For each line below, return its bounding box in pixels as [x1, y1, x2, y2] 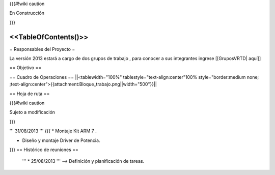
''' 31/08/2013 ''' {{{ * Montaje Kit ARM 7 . [9, 128, 97, 134]
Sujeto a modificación [9, 109, 56, 115]
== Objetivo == [9, 65, 42, 71]
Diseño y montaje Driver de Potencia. [22, 137, 100, 143]
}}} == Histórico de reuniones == [9, 147, 78, 153]
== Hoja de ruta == [9, 91, 50, 97]
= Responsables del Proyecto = [9, 46, 75, 52]
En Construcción [9, 10, 45, 16]
